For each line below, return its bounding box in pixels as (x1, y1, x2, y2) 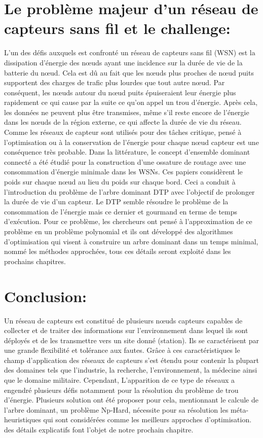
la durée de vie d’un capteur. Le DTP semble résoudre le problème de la (4, 196, 229, 207)
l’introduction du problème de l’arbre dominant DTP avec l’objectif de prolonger (4, 186, 255, 197)
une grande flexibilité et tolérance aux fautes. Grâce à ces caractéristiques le (4, 345, 240, 355)
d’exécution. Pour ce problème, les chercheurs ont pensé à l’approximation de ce (4, 216, 252, 227)
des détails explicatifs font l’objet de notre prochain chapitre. (4, 424, 194, 435)
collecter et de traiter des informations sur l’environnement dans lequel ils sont (4, 325, 248, 336)
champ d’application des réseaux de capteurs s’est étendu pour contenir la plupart (4, 354, 259, 365)
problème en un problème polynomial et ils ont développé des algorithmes (4, 226, 233, 236)
